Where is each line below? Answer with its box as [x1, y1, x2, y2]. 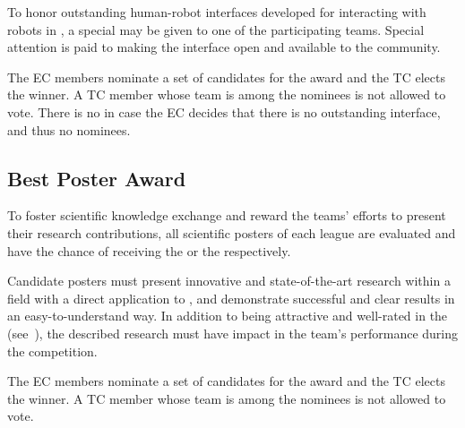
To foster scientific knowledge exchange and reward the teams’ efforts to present [7, 206, 446, 225]
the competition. [7, 341, 98, 360]
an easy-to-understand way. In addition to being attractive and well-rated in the [7, 306, 448, 325]
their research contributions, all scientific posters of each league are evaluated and [7, 223, 456, 242]
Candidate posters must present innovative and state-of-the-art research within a [7, 271, 451, 290]
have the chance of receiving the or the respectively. [7, 241, 291, 260]
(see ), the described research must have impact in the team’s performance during [7, 323, 459, 342]
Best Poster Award [7, 164, 186, 192]
